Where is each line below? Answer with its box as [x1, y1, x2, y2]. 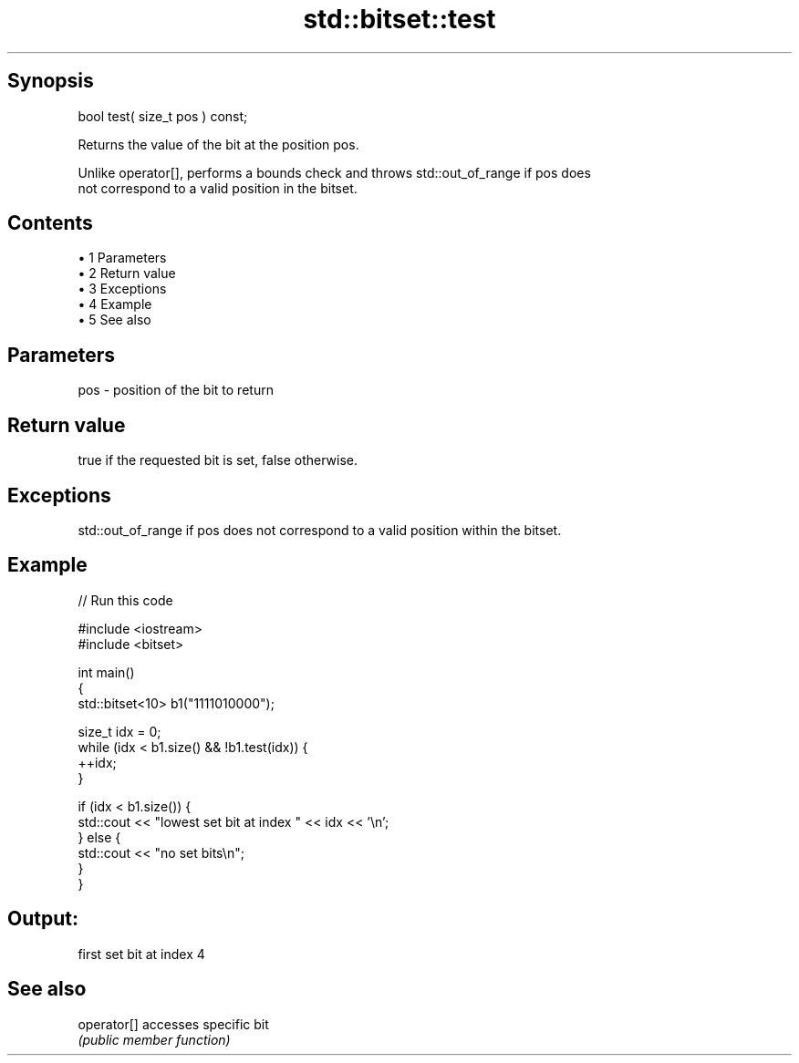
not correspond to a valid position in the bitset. [78, 180, 358, 196]
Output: [7, 907, 78, 931]
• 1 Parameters [78, 250, 167, 266]
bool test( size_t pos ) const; [78, 108, 248, 124]
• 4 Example [78, 296, 152, 313]
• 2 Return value [78, 265, 176, 282]
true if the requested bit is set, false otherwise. [78, 452, 358, 469]
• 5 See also [78, 312, 151, 328]
